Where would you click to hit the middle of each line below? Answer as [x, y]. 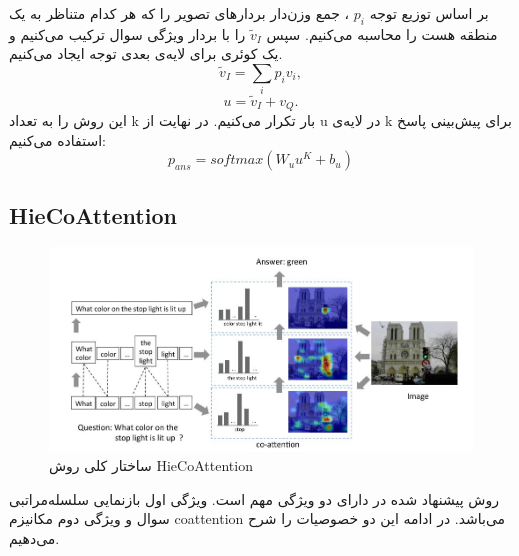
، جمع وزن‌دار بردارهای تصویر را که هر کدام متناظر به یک [179, 13]
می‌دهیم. [34, 538]
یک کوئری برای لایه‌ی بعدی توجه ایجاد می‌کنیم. [146, 53]
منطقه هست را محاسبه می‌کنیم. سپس [382, 33]
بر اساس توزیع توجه [429, 13]
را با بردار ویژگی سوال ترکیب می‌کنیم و [127, 33]
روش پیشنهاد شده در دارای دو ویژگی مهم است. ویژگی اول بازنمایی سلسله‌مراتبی [254, 498]
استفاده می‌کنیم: [57, 139]
